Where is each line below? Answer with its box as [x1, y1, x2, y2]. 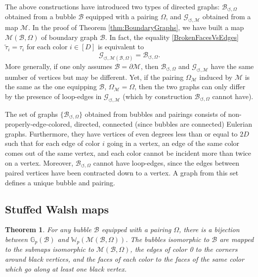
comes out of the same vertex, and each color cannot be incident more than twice [5, 147, 251, 158]
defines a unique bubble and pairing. [5, 177, 116, 187]
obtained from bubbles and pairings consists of [85, 108, 226, 119]
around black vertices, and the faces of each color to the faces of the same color [5, 253, 244, 264]
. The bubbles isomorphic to [126, 234, 210, 244]
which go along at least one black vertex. [5, 263, 127, 274]
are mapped [219, 234, 254, 244]
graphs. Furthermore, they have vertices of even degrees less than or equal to [5, 128, 238, 138]
